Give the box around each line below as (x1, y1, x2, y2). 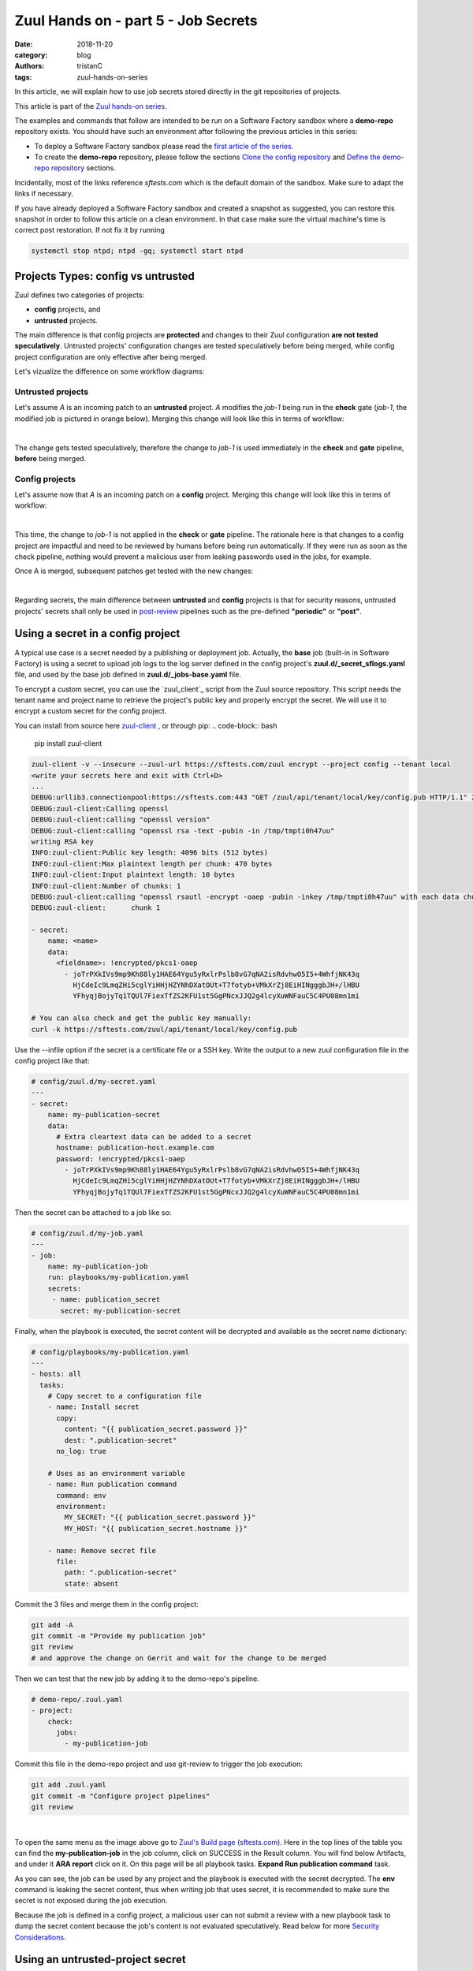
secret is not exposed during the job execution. (14, 1896, 168, 1906)
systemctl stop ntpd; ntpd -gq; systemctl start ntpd (31, 247, 244, 255)
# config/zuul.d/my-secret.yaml (31, 1077, 157, 1086)
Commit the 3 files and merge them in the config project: (14, 1599, 199, 1608)
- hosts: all (31, 1369, 82, 1379)
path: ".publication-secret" (64, 1568, 177, 1577)
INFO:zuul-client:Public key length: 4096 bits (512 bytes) (31, 848, 269, 857)
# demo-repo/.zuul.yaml (31, 1695, 124, 1704)
